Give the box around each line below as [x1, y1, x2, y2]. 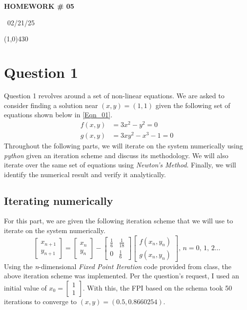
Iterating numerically [4, 193, 113, 208]
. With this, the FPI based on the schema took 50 [82, 282, 232, 292]
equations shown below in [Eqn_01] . [4, 109, 113, 120]
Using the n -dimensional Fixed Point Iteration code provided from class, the [4, 261, 231, 271]
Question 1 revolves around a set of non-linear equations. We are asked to [4, 90, 225, 100]
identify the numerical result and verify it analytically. [4, 169, 166, 179]
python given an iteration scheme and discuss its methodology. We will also [4, 150, 228, 160]
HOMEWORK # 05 [4, 1, 74, 11]
